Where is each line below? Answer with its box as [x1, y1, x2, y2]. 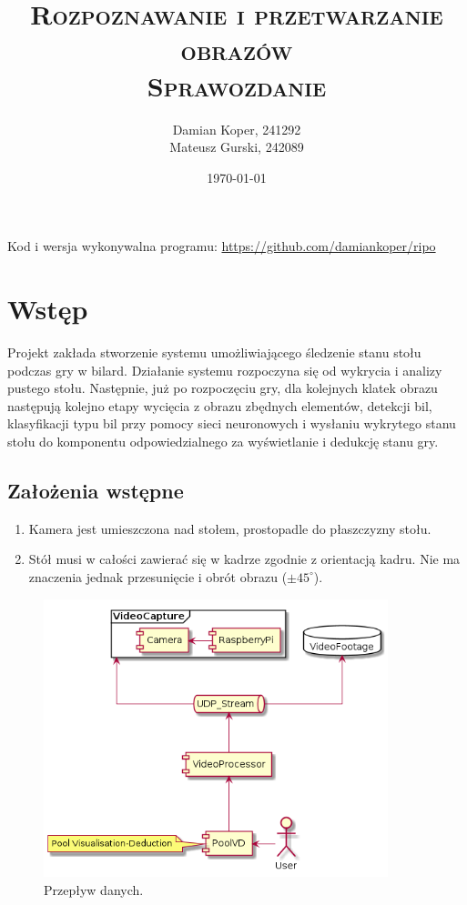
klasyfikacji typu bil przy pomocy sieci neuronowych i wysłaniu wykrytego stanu [7, 414, 456, 433]
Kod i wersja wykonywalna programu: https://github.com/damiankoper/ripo [7, 236, 436, 256]
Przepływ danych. [44, 880, 144, 899]
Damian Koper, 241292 [172, 119, 301, 138]
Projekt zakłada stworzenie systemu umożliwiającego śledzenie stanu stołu [7, 343, 421, 361]
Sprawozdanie [147, 66, 327, 104]
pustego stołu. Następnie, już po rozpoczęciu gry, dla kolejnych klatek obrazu [7, 378, 438, 397]
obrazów [180, 31, 293, 68]
